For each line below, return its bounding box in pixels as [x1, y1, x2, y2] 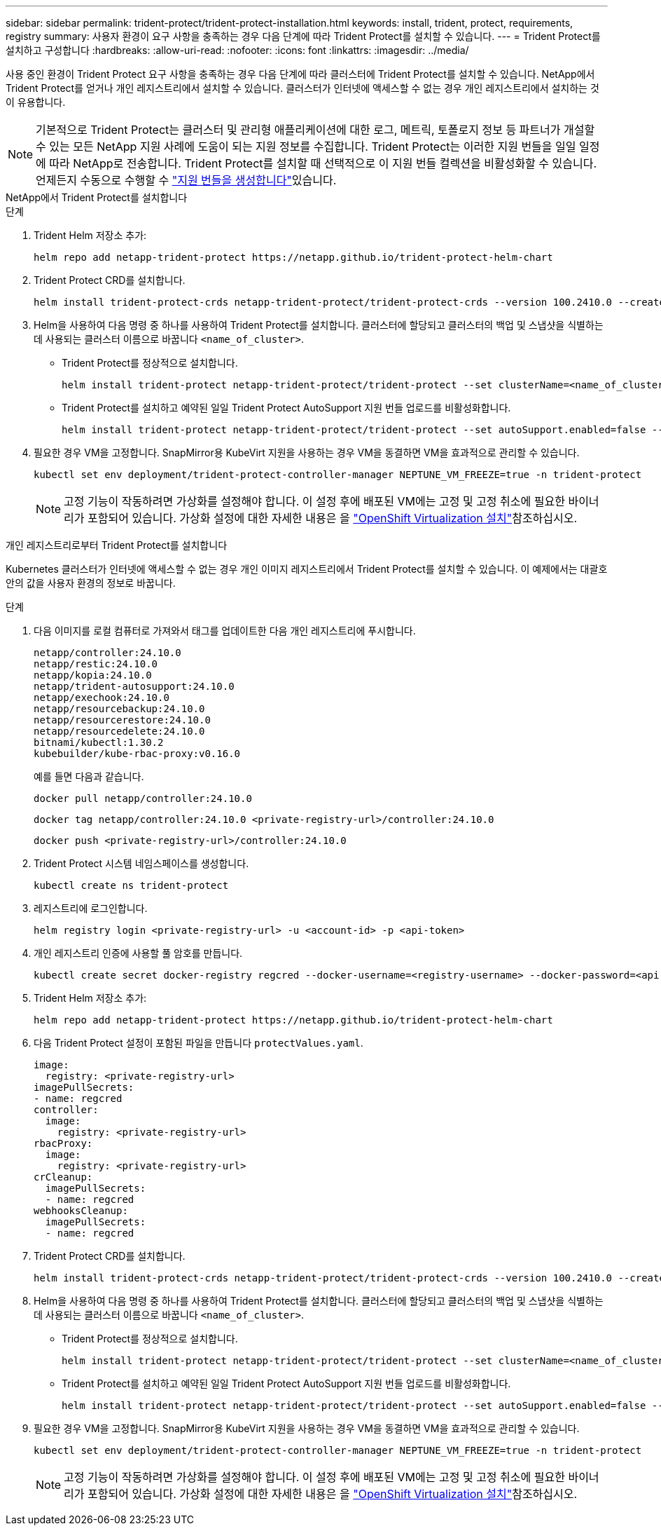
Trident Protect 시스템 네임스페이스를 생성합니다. [34, 857, 249, 869]
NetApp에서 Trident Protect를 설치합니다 [6, 191, 188, 203]
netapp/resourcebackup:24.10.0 [34, 703, 205, 714]
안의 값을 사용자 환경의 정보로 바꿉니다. [6, 577, 176, 589]
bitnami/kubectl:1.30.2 [34, 737, 164, 748]
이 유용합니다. [6, 96, 66, 108]
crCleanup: [34, 1171, 93, 1183]
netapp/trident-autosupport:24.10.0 [34, 681, 235, 692]
